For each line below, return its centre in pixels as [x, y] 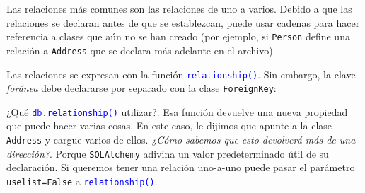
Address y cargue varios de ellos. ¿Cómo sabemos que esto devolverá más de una [181, 140]
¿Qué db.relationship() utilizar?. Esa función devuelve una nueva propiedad [177, 111]
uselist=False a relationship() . [82, 181]
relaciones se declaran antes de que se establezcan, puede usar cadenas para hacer [183, 22]
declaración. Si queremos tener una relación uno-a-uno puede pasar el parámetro [181, 167]
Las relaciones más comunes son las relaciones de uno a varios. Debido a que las [179, 8]
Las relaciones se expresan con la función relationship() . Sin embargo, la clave [181, 74]
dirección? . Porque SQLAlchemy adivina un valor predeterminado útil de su [168, 153]
